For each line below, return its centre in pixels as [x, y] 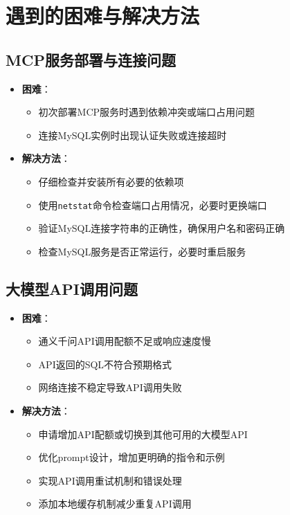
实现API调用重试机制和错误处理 [110, 480]
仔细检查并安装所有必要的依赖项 [111, 181]
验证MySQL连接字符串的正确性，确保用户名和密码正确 [162, 228]
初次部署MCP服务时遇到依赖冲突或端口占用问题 [147, 112]
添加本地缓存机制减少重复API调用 [115, 504]
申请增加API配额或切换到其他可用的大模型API [143, 434]
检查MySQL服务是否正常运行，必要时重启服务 [142, 251]
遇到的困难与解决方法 [103, 16]
